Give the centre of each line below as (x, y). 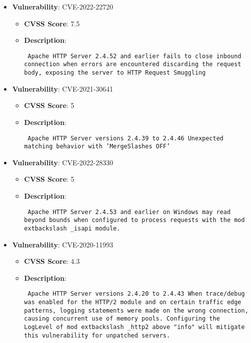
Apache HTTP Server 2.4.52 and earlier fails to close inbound (134, 56)
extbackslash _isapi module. (72, 228)
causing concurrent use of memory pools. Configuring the (122, 319)
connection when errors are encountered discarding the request (133, 64)
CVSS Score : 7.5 (52, 23)
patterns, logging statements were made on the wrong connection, (136, 310)
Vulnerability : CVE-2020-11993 (63, 244)
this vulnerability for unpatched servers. (97, 335)
